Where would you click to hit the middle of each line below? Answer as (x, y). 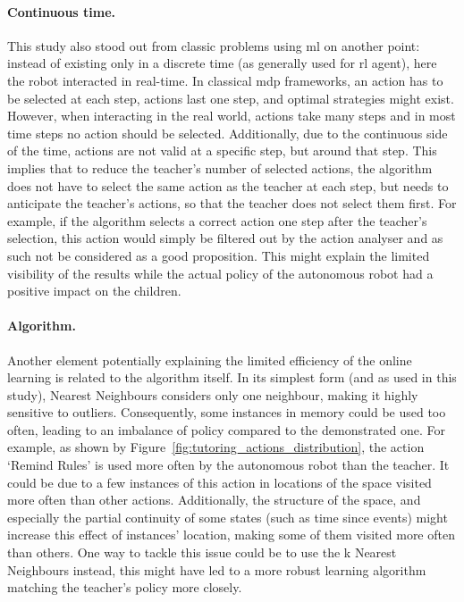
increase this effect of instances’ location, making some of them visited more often (231, 535)
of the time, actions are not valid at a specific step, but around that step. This (222, 150)
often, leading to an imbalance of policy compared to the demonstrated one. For (227, 429)
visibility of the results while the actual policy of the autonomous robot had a (220, 273)
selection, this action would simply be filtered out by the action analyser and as (225, 238)
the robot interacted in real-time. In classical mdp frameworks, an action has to (225, 80)
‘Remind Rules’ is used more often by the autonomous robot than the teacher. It (228, 465)
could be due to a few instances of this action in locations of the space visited (219, 482)
